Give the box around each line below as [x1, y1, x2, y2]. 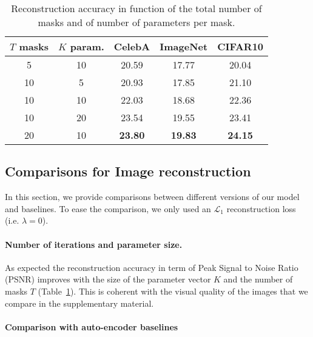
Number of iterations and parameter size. [5, 238, 183, 250]
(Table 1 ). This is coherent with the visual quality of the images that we [38, 284, 308, 297]
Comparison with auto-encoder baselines [5, 320, 178, 333]
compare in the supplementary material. [5, 296, 154, 309]
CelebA [113, 39, 150, 53]
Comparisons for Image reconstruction [5, 162, 251, 181]
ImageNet [160, 39, 208, 53]
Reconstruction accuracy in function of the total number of [11, 1, 262, 15]
